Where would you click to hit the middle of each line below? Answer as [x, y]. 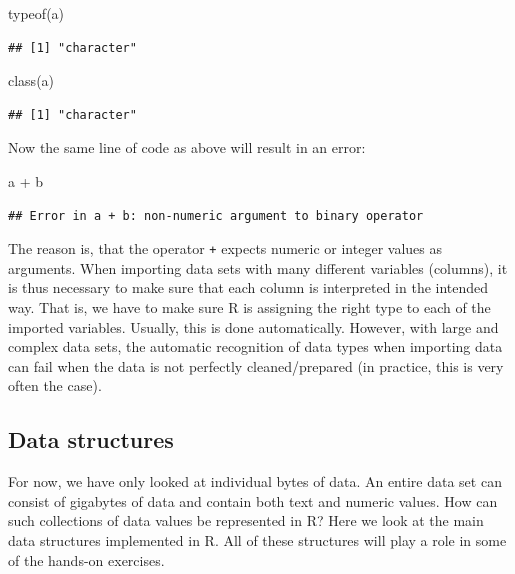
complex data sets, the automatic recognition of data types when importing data [255, 346]
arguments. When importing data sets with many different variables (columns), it [258, 267]
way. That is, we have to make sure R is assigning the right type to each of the [249, 307]
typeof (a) [36, 13]
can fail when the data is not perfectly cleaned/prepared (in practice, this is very [256, 365]
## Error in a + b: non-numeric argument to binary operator [216, 215]
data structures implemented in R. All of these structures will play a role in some [257, 539]
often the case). [55, 385]
